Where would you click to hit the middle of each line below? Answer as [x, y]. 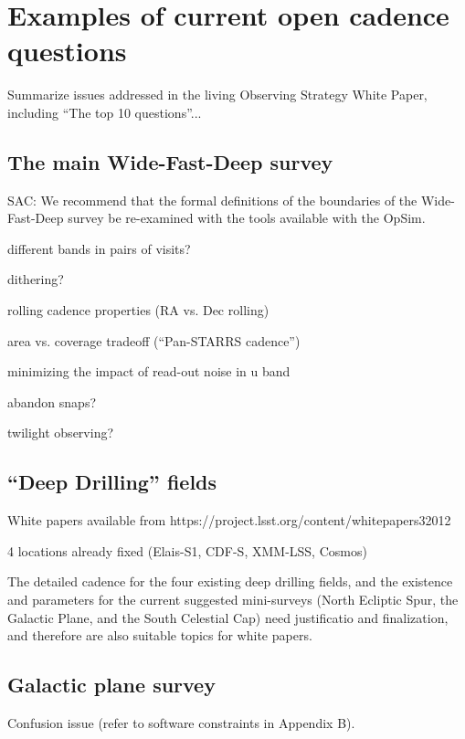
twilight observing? [61, 433]
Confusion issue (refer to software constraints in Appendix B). [181, 723]
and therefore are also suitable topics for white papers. [160, 635]
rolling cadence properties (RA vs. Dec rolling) [138, 310]
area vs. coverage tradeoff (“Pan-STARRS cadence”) [154, 340]
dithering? [36, 279]
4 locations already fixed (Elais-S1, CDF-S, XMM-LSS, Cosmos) [187, 550]
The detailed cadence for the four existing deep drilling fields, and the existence [230, 581]
